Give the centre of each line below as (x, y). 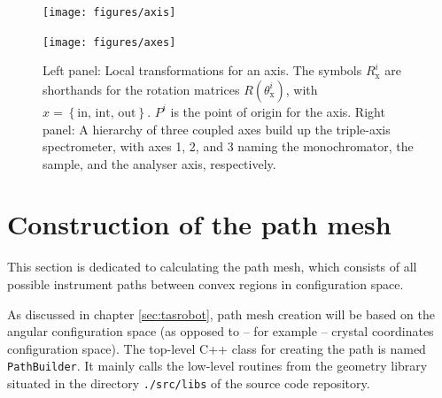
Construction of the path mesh (199, 224)
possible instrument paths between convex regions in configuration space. (205, 284)
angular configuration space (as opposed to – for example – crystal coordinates (221, 331)
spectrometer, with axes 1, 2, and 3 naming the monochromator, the (228, 146)
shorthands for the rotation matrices (141, 89)
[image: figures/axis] (109, 12)
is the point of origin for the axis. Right (278, 111)
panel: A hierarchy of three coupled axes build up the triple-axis (217, 129)
